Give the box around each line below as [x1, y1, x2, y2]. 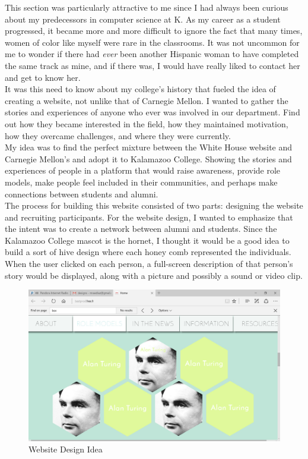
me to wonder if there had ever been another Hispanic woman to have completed [5, 48, 299, 60]
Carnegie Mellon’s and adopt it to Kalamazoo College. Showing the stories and [5, 152, 292, 165]
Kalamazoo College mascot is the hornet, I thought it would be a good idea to [5, 234, 290, 246]
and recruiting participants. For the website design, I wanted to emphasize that [5, 210, 293, 223]
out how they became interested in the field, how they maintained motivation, [5, 117, 288, 130]
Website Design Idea [28, 443, 103, 455]
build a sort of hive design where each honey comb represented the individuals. [5, 246, 291, 258]
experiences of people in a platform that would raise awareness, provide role [5, 164, 281, 177]
